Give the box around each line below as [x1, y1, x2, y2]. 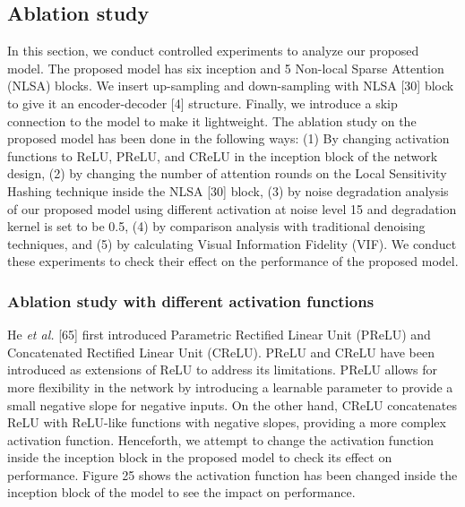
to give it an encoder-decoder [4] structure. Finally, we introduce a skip [7, 93, 398, 112]
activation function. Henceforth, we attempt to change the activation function [7, 430, 435, 449]
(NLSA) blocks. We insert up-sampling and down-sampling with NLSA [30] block [7, 76, 454, 95]
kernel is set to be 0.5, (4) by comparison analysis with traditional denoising [7, 217, 426, 236]
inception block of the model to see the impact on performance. [7, 483, 356, 502]
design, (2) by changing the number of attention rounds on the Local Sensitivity [7, 164, 447, 183]
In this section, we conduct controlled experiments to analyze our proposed [7, 41, 419, 60]
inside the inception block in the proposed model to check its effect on [7, 448, 392, 467]
